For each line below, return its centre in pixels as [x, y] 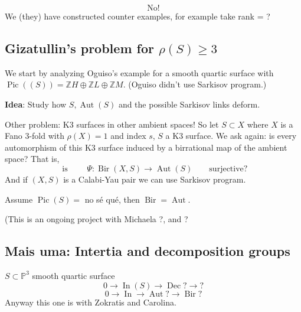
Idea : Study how [36, 104]
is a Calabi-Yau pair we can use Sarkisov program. [155, 179]
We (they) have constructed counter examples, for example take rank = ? [138, 16]
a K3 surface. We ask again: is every [231, 136]
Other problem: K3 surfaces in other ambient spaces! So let [112, 124]
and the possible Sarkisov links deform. [189, 104]
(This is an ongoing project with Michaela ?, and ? [96, 219]
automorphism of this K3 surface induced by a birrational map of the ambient [146, 147]
